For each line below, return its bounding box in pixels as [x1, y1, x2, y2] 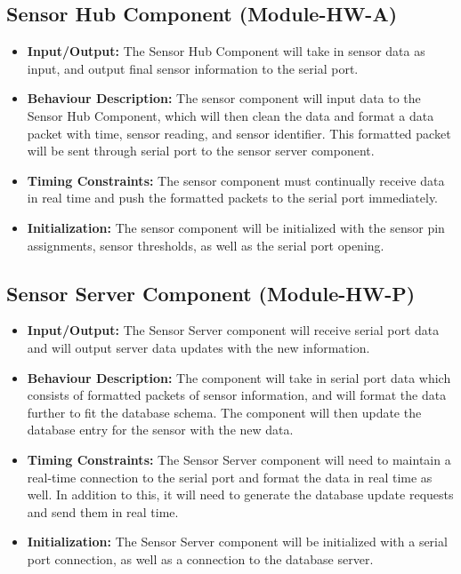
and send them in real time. [27, 502, 179, 521]
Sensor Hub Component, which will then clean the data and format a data [27, 106, 434, 124]
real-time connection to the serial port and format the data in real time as [27, 467, 433, 486]
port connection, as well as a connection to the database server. [27, 549, 374, 568]
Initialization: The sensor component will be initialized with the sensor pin [27, 218, 445, 236]
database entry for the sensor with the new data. [27, 420, 294, 439]
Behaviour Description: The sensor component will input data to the [27, 89, 421, 108]
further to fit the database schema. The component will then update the [27, 403, 422, 421]
